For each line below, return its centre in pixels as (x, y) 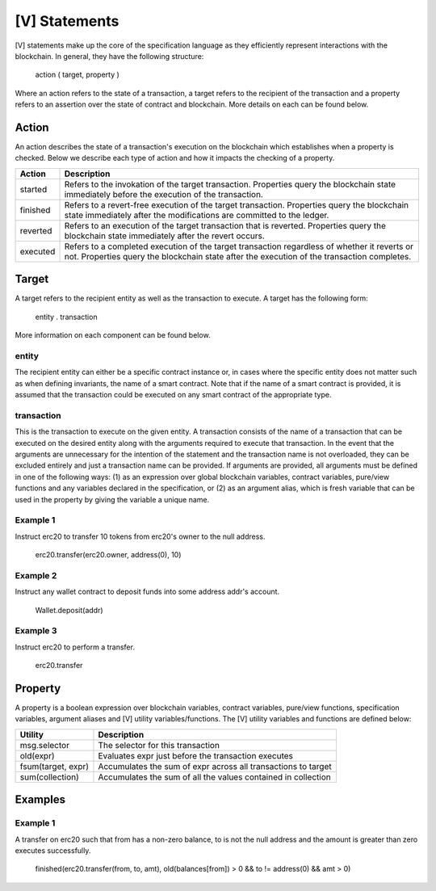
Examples (40, 800)
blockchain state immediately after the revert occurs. (165, 236)
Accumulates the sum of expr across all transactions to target (215, 766)
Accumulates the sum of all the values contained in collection (214, 777)
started (34, 189)
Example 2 (36, 575)
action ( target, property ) (78, 75)
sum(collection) (50, 777)
